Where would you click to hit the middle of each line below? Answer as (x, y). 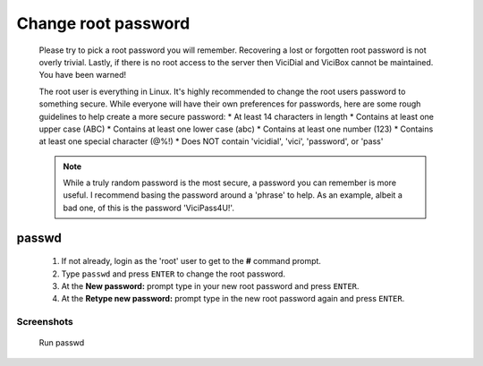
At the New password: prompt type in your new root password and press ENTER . (210, 286)
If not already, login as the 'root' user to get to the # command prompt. (191, 261)
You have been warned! (83, 75)
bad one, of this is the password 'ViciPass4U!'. (148, 208)
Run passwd (62, 343)
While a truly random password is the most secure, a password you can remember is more (230, 183)
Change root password (103, 23)
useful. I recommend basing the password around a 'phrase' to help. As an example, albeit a (233, 195)
